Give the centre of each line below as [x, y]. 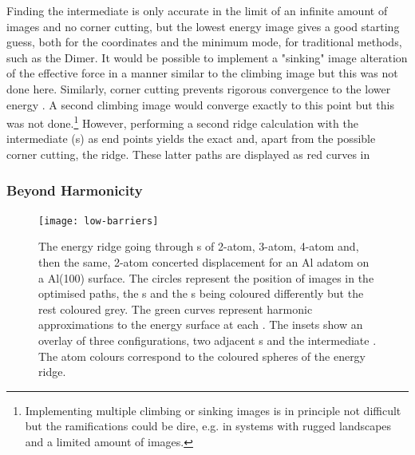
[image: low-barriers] [99, 221]
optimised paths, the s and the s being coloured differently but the [201, 293]
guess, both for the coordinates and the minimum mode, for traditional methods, [204, 42]
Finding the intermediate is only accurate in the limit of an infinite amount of [197, 10]
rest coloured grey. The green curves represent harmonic [176, 309]
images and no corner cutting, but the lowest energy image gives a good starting [203, 26]
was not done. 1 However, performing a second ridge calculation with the [182, 122]
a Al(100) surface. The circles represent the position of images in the [206, 277]
